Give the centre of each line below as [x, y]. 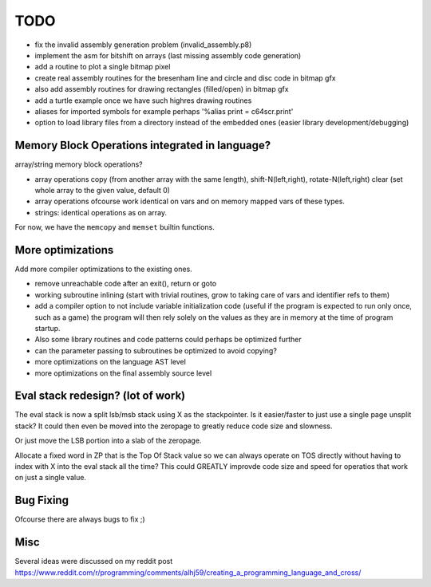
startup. [47, 328]
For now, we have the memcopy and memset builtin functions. [115, 227]
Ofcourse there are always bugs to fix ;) [80, 519]
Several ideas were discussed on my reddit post [94, 561]
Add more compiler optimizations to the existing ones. [104, 269]
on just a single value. [51, 478]
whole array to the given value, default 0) [103, 190]
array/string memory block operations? [79, 164]
